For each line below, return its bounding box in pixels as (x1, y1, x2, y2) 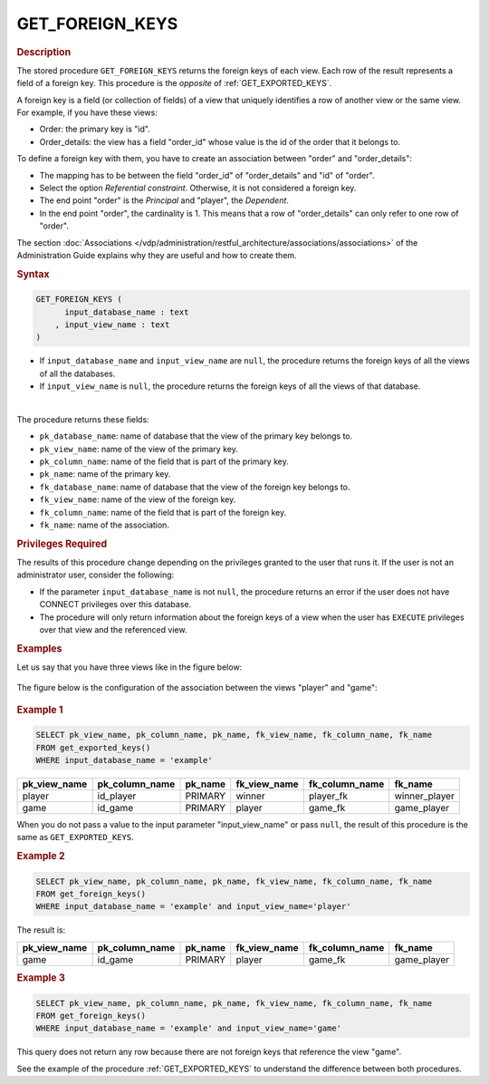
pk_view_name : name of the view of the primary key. (39, 443, 239, 454)
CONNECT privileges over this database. (39, 599, 192, 610)
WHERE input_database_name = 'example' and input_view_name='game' (35, 1023, 342, 1033)
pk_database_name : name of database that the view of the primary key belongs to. (39, 431, 353, 441)
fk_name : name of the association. (39, 519, 169, 530)
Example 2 (16, 850, 65, 863)
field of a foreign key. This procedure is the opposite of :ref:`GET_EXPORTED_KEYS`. (16, 78, 332, 89)
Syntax (16, 267, 50, 280)
